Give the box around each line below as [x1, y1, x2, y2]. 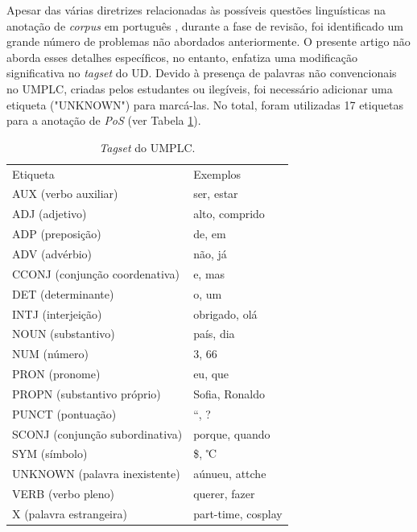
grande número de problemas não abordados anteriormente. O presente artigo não [6, 33, 411, 50]
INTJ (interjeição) [12, 305, 102, 322]
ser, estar [193, 185, 238, 202]
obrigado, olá [193, 305, 258, 322]
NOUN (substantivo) [12, 325, 115, 342]
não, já [193, 245, 227, 262]
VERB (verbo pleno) [12, 485, 115, 502]
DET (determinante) [12, 285, 114, 302]
